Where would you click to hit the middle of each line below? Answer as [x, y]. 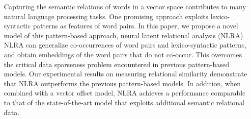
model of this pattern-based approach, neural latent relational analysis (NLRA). [125, 35]
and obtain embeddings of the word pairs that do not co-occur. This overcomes [123, 54]
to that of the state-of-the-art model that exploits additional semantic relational [124, 102]
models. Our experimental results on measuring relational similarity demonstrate [125, 74]
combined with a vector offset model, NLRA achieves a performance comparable [125, 93]
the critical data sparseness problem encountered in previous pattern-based [117, 64]
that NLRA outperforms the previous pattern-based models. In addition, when [122, 83]
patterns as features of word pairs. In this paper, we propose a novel [136, 26]
